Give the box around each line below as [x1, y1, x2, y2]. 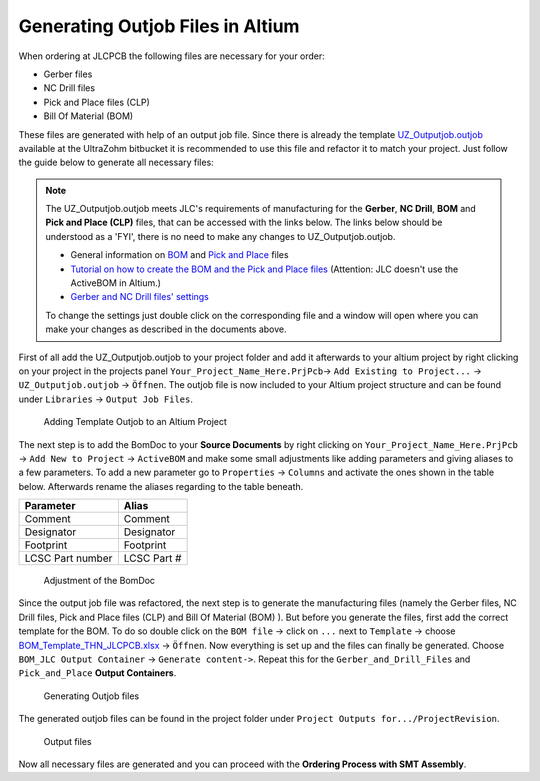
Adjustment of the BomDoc [43, 575, 155, 587]
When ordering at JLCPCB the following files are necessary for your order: [18, 50, 325, 62]
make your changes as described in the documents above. [45, 323, 287, 335]
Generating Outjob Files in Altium [18, 15, 300, 37]
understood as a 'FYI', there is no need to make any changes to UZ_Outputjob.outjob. [45, 230, 396, 242]
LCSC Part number [24, 551, 113, 565]
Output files [43, 735, 92, 747]
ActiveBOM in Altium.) [70, 277, 162, 289]
